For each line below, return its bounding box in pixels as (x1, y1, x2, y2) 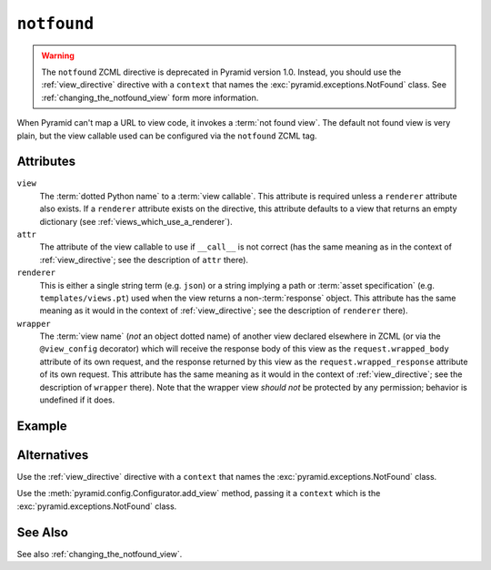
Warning (41, 50, 75, 61)
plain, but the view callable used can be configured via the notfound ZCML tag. (16, 130, 317, 141)
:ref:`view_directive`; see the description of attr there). (39, 254, 249, 265)
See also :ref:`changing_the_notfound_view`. (16, 548, 183, 559)
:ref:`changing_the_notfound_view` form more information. (41, 92, 259, 103)
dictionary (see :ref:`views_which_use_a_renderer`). (39, 216, 233, 227)
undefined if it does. (39, 394, 115, 405)
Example (16, 418, 67, 433)
